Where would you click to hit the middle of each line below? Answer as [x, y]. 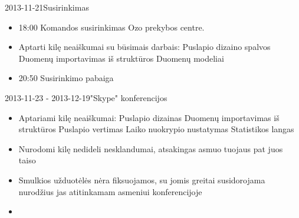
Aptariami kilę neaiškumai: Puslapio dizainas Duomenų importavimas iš [149, 117]
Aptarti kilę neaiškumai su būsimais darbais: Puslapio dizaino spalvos [144, 47]
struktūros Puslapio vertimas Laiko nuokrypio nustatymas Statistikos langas [156, 129]
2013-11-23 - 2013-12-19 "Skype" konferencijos [86, 97]
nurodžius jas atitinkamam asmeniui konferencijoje [110, 191]
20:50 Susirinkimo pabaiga [66, 78]
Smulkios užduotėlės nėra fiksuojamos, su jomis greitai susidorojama [142, 180]
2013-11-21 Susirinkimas [47, 7]
